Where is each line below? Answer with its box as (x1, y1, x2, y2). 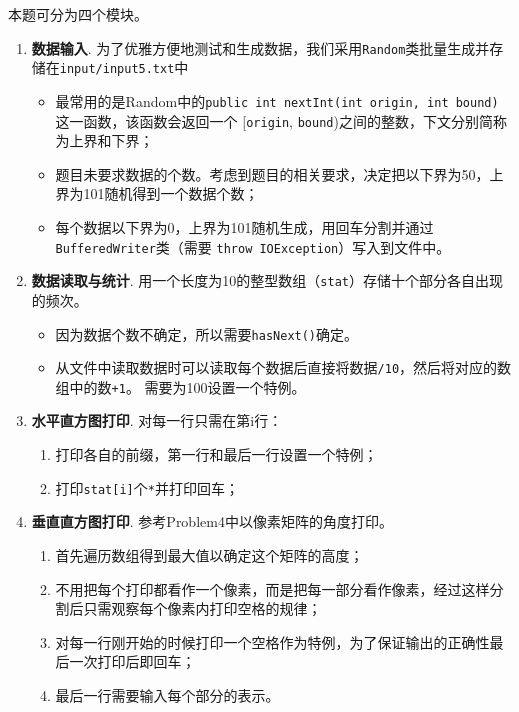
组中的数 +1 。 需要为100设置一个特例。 (55, 376, 306, 397)
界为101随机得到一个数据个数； (55, 183, 259, 204)
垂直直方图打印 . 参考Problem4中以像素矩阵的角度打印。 (31, 511, 393, 532)
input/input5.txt (59, 62, 175, 77)
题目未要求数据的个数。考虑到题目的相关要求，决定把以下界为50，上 (55, 163, 504, 184)
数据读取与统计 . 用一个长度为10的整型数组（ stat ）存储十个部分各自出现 (31, 270, 503, 291)
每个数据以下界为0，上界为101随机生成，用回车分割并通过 (55, 217, 434, 237)
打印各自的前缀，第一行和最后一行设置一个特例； (55, 444, 378, 465)
